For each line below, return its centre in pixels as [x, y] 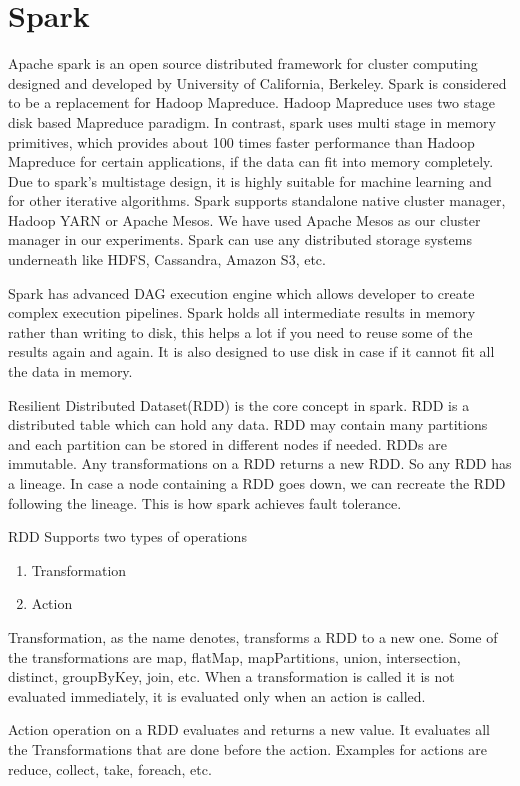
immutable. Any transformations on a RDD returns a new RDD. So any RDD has [260, 463]
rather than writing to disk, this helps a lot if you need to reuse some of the [240, 331]
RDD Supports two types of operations [127, 536]
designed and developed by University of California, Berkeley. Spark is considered [257, 82]
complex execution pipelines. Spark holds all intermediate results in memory [242, 312]
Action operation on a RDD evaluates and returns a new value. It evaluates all [249, 729]
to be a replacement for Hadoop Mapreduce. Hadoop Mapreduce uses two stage [251, 102]
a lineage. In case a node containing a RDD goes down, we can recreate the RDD [257, 483]
